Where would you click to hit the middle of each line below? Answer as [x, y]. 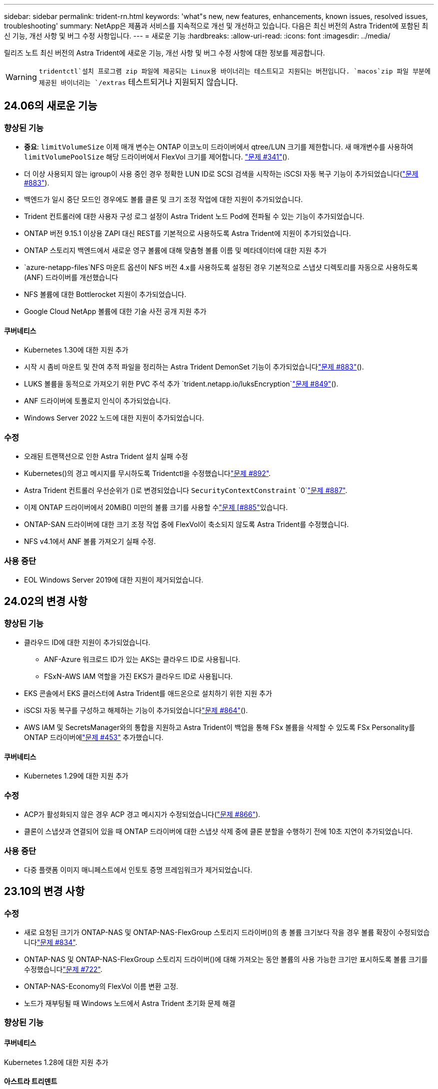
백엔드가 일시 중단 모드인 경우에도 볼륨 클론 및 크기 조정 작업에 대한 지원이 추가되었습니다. [163, 199]
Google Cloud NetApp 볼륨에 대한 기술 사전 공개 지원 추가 [115, 311]
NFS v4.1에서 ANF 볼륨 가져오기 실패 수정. [90, 541]
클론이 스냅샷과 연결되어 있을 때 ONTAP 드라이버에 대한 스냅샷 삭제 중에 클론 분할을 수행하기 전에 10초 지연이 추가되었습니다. [218, 831]
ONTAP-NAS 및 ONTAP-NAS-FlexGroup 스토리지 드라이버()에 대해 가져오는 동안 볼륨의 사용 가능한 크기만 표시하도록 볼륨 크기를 [226, 959]
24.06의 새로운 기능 [51, 106]
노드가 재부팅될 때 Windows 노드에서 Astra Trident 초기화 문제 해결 [130, 1003]
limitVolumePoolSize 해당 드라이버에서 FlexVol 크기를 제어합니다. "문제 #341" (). [157, 157]
